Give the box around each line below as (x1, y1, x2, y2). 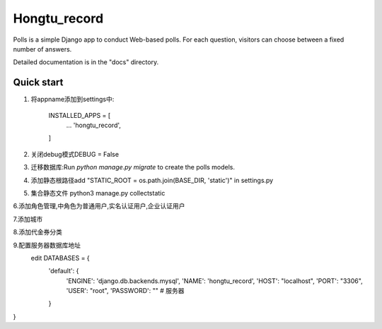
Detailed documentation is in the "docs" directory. (13, 58, 159, 66)
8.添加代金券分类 (13, 228, 63, 237)
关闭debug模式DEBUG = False (30, 150, 120, 158)
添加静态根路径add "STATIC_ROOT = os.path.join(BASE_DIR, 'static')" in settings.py (30, 176, 274, 184)
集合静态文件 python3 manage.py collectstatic (30, 189, 166, 197)
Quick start (13, 76, 64, 88)
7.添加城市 (13, 215, 43, 223)
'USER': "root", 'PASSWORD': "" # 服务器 (66, 287, 185, 295)
